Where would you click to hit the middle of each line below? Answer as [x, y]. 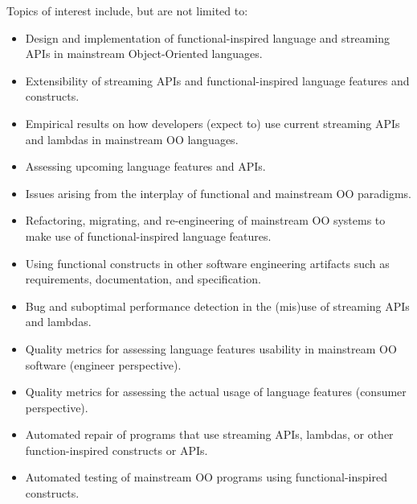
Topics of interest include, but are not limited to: [127, 10]
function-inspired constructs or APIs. [117, 450]
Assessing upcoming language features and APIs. [145, 166]
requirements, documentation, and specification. [143, 279]
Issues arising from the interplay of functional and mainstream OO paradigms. [218, 193]
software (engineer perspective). [103, 364]
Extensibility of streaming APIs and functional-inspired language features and [217, 80]
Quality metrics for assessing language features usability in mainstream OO [211, 348]
